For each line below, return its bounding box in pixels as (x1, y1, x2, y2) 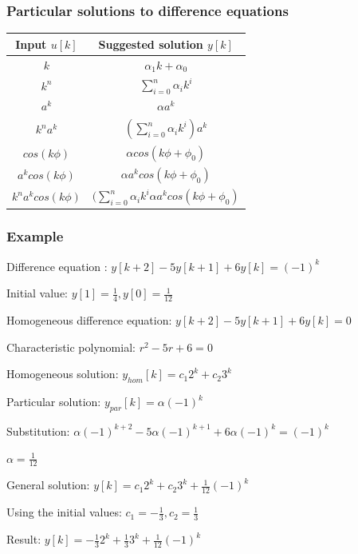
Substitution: (6, 422, 70, 439)
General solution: (6, 476, 90, 493)
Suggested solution (98, 35, 203, 52)
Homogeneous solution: (6, 365, 119, 382)
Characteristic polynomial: (6, 338, 136, 355)
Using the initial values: (6, 504, 122, 520)
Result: (6, 531, 41, 548)
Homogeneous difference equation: (6, 312, 172, 329)
